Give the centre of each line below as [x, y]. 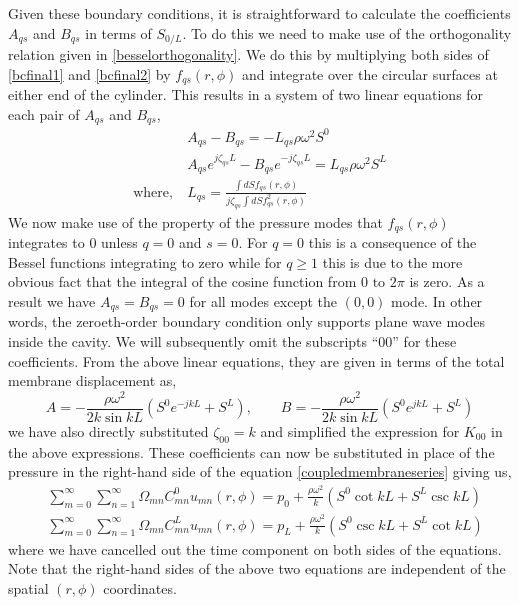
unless [119, 242]
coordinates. [140, 587]
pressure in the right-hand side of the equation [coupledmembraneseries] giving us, [260, 471]
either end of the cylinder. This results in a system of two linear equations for [246, 94]
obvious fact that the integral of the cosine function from [182, 281]
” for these [424, 340]
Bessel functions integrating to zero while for [145, 261]
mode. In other [437, 300]
